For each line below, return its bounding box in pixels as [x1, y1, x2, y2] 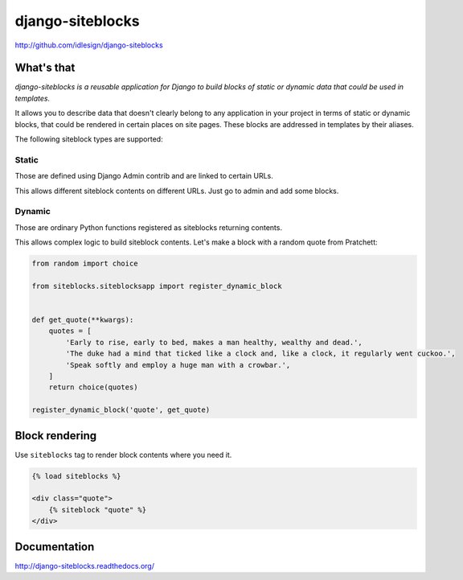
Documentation [14, 540, 95, 553]
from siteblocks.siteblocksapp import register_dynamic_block [31, 282, 282, 290]
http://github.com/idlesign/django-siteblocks [14, 40, 164, 50]
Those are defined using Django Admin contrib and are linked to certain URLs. [14, 171, 273, 181]
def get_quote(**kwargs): [31, 315, 134, 325]
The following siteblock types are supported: [14, 134, 164, 144]
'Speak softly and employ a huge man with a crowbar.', [65, 360, 291, 369]
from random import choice [31, 259, 138, 269]
